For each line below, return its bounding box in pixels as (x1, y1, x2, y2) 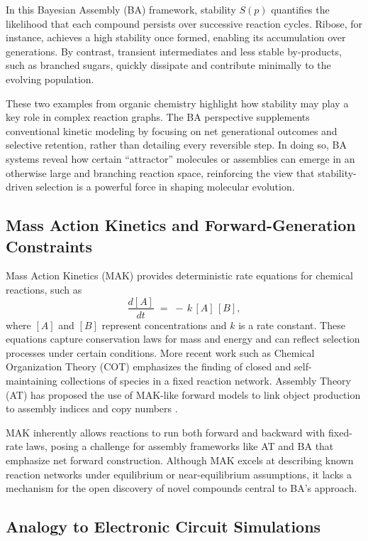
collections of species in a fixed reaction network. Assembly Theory (60, 373, 351, 387)
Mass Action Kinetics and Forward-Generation (6, 214, 356, 236)
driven (6, 179, 33, 194)
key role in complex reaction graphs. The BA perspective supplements (6, 109, 310, 124)
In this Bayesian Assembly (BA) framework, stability (6, 2, 236, 16)
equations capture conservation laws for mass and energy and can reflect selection (6, 331, 360, 346)
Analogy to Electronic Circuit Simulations (6, 515, 321, 537)
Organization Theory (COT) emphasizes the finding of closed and (6, 359, 291, 374)
